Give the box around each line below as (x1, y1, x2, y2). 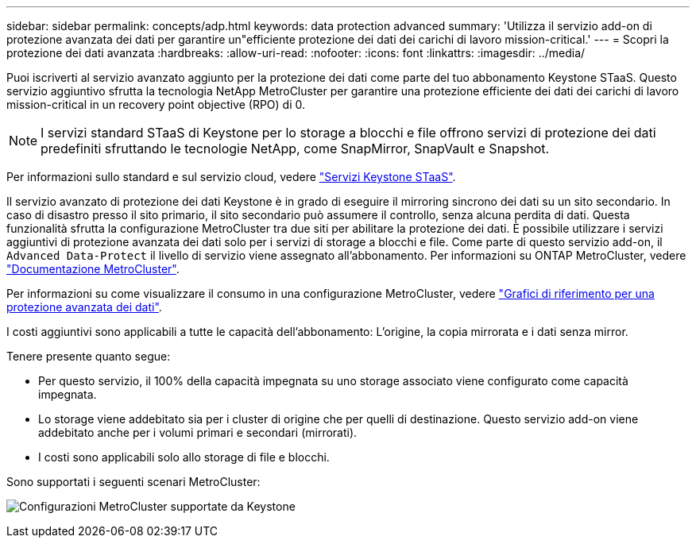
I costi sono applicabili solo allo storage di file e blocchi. (38, 450, 330, 464)
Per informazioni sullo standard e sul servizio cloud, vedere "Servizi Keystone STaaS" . (6, 170, 456, 183)
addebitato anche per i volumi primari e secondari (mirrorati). (38, 426, 358, 439)
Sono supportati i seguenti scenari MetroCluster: (6, 475, 261, 488)
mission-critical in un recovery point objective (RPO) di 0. (6, 98, 306, 111)
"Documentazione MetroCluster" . (6, 262, 180, 276)
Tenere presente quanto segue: (6, 349, 171, 363)
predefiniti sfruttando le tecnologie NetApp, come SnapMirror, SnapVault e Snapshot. (41, 141, 550, 156)
